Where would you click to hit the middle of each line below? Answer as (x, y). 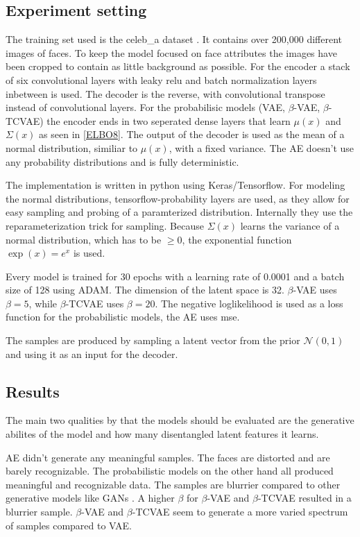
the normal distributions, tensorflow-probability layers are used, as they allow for (178, 198)
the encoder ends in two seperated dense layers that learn (169, 120)
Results (33, 391)
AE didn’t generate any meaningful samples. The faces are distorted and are (168, 457)
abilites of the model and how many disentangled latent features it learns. (162, 434)
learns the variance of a (290, 225)
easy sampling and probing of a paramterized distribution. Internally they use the (179, 212)
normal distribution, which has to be (84, 239)
